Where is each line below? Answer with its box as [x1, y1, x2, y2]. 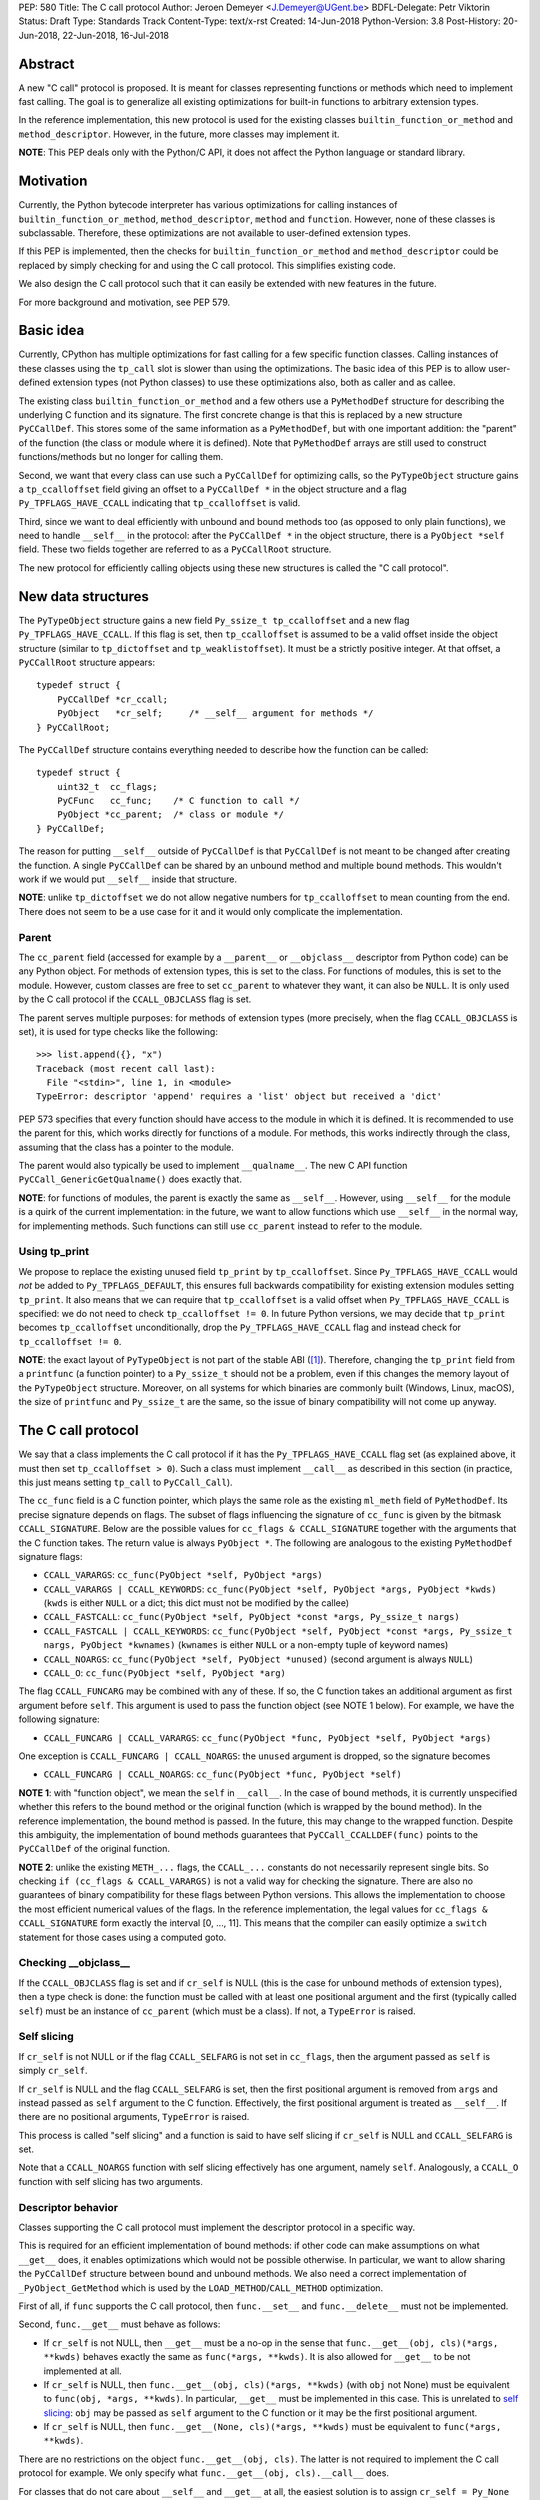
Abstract [18, 55, 75, 72]
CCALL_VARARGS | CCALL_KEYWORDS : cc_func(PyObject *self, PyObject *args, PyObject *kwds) [43, 1583, 497, 1595]
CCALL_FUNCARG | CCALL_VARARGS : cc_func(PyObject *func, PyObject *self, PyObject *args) [43, 1731, 492, 1744]
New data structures [18, 588, 149, 605]
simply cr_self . [18, 2065, 88, 2077]
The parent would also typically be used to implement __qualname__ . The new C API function [18, 1160, 408, 1172]
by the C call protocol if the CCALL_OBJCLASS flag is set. [18, 993, 252, 1005]
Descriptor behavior [18, 2200, 119, 2214]
